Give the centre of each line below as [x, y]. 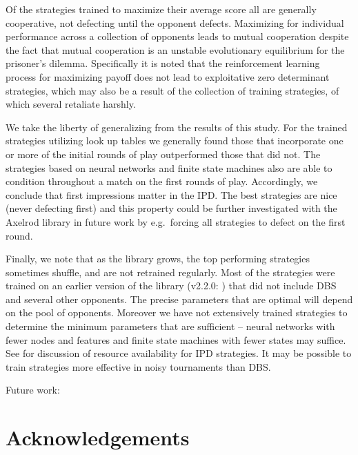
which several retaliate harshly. [71, 104]
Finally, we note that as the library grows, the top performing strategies [158, 259]
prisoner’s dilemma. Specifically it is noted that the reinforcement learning [163, 63]
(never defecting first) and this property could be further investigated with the [171, 208]
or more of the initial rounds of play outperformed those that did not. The [163, 154]
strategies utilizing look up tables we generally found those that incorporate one [175, 141]
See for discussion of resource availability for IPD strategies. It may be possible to [179, 353]
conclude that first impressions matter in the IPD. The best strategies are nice [171, 194]
